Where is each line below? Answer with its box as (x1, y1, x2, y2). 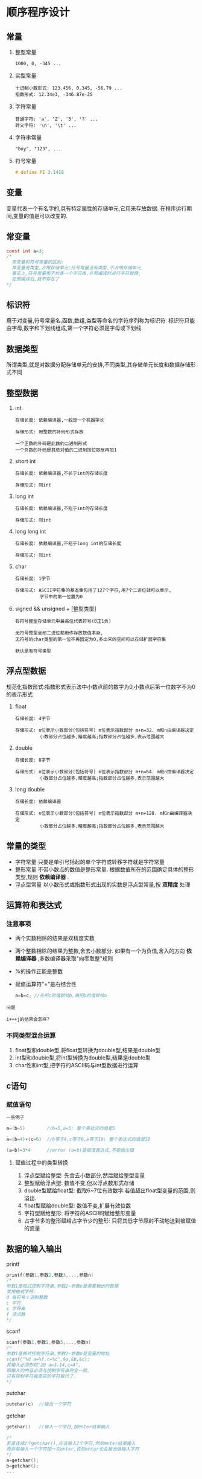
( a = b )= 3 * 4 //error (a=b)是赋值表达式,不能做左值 (6, 1147, 134, 1153)
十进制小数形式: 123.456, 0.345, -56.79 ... (14, 85, 122, 91)
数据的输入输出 (6, 1244, 62, 1254)
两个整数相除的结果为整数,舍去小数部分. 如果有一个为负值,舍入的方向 (14, 947, 185, 954)
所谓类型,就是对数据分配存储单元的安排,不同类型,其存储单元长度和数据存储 (6, 361, 191, 368)
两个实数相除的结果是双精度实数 (14, 934, 95, 942)
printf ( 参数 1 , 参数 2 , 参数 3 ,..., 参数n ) (6, 1272, 94, 1278)
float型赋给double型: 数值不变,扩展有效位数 (24, 1202, 131, 1209)
